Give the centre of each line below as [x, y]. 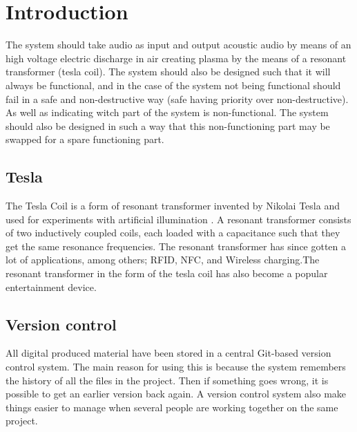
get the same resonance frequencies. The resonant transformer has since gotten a [176, 246]
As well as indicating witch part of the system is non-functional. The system [167, 112]
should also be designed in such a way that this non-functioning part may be [168, 125]
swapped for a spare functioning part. [85, 139]
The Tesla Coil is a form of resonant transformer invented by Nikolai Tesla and [173, 206]
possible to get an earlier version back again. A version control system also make [176, 394]
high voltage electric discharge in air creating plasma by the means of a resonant [176, 58]
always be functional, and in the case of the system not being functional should [173, 85]
